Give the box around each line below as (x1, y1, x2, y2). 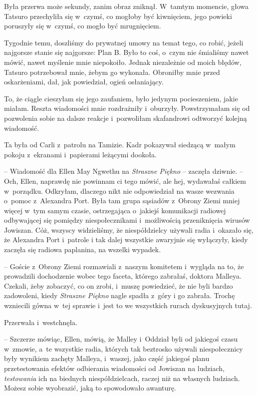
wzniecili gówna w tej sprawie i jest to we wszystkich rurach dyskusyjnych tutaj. (4, 300, 252, 311)
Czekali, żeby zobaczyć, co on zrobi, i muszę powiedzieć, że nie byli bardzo (4, 280, 233, 291)
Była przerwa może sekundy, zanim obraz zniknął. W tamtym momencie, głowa (4, 1, 249, 11)
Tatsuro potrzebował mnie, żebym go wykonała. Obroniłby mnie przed (4, 66, 220, 77)
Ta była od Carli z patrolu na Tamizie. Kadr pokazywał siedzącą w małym (4, 139, 236, 150)
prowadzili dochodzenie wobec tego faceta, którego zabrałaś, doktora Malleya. (4, 271, 242, 281)
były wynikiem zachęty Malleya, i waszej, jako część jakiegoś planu (4, 353, 210, 364)
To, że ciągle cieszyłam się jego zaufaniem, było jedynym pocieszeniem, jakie (4, 93, 238, 103)
